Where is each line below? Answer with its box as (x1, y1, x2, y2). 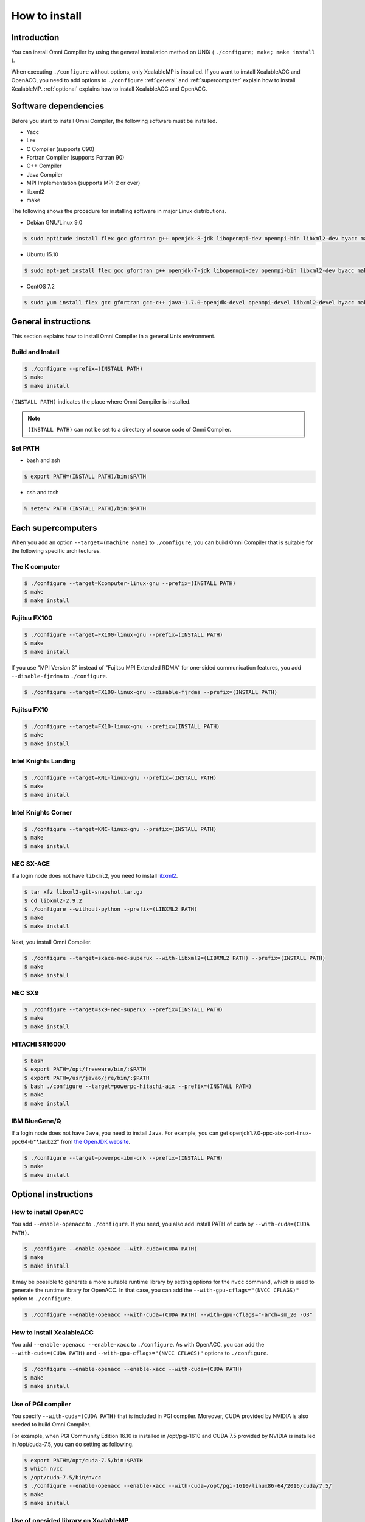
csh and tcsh (26, 489, 59, 496)
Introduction (11, 32, 60, 43)
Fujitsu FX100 (11, 614, 53, 622)
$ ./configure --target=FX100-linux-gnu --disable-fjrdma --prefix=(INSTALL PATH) (24, 689, 278, 695)
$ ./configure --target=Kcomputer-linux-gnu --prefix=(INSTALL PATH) (24, 580, 236, 587)
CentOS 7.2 (26, 282, 55, 290)
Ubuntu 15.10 (26, 250, 59, 258)
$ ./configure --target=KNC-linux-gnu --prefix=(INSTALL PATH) (24, 826, 217, 832)
